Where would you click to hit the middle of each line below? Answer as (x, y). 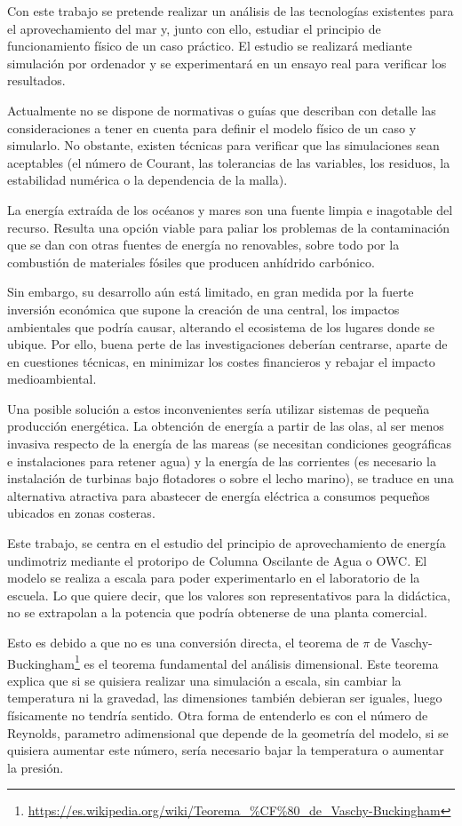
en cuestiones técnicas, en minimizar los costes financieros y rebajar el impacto (221, 361)
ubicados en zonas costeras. (81, 513)
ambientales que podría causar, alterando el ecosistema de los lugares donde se (221, 326)
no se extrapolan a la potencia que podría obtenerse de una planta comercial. (217, 612)
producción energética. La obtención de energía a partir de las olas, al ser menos (226, 426)
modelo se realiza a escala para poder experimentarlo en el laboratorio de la (214, 578)
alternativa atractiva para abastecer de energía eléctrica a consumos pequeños (219, 495)
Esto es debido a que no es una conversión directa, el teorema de (183, 642)
